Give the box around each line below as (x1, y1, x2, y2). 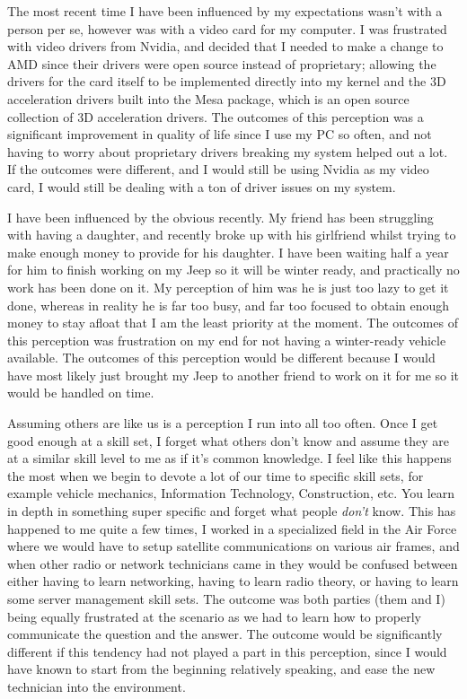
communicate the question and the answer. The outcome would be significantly (7, 625, 443, 643)
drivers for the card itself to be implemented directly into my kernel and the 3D (7, 72, 446, 91)
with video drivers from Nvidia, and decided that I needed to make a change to (7, 37, 444, 56)
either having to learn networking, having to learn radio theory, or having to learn (7, 572, 459, 590)
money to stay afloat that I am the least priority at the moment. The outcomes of (7, 313, 458, 332)
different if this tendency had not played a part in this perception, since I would (7, 642, 447, 660)
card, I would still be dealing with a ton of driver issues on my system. (7, 177, 396, 196)
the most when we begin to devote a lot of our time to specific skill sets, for (7, 466, 424, 485)
